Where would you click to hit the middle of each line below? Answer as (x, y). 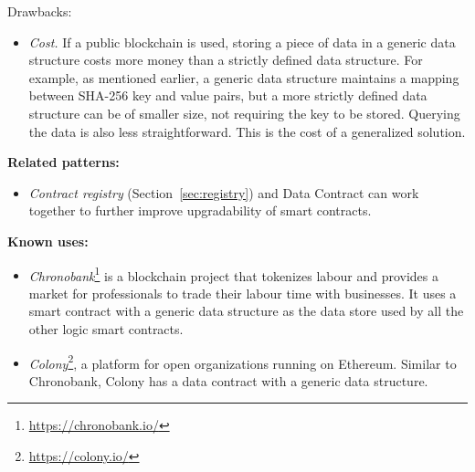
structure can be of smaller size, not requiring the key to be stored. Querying (244, 113)
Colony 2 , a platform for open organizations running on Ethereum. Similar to (243, 362)
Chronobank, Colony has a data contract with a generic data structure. (228, 380)
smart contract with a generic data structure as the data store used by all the (246, 311)
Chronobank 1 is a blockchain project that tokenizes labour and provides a (233, 274)
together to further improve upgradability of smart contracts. (200, 210)
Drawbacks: (40, 11)
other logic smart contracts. (106, 328)
